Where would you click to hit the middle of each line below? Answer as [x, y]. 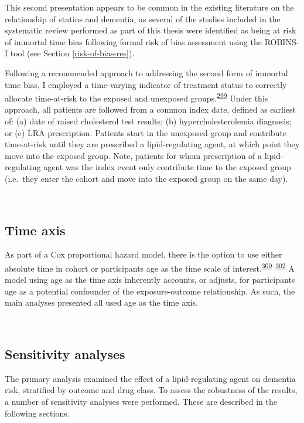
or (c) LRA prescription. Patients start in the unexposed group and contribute [146, 132]
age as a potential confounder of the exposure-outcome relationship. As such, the [150, 291]
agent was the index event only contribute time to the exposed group [167, 167]
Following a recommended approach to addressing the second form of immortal [146, 72]
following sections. [37, 413]
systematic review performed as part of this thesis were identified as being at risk [151, 30]
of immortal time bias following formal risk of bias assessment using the [133, 41]
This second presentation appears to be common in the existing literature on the [149, 7]
